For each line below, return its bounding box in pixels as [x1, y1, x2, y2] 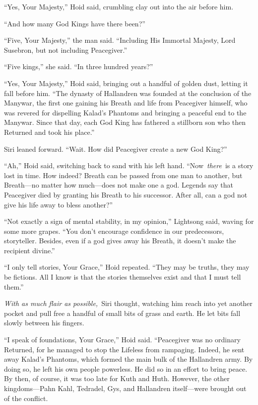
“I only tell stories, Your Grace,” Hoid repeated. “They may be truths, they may [4, 262, 250, 272]
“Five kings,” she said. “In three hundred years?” [4, 61, 153, 72]
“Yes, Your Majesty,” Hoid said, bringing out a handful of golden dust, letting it [4, 78, 248, 88]
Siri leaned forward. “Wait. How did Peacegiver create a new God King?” [4, 143, 227, 154]
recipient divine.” [4, 245, 55, 255]
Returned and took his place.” [4, 126, 95, 137]
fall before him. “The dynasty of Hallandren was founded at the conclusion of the [4, 88, 252, 98]
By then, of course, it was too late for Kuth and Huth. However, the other [4, 373, 230, 384]
